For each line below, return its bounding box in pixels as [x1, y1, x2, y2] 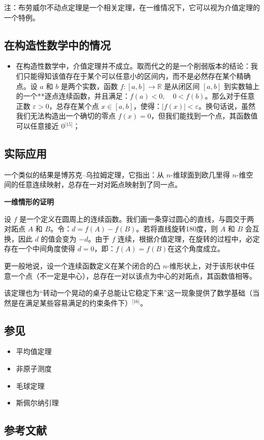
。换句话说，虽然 [199, 100, 256, 111]
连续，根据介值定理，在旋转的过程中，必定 [117, 233, 260, 244]
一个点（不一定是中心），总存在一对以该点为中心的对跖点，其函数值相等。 [11, 270, 256, 281]
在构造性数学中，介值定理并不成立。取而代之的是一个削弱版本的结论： [16, 61, 251, 71]
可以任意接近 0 [16, 120, 65, 131]
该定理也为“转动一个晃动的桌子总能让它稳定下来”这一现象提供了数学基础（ [4, 287, 253, 298]
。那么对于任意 [205, 91, 255, 101]
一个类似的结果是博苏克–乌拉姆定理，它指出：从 [4, 169, 164, 180]
